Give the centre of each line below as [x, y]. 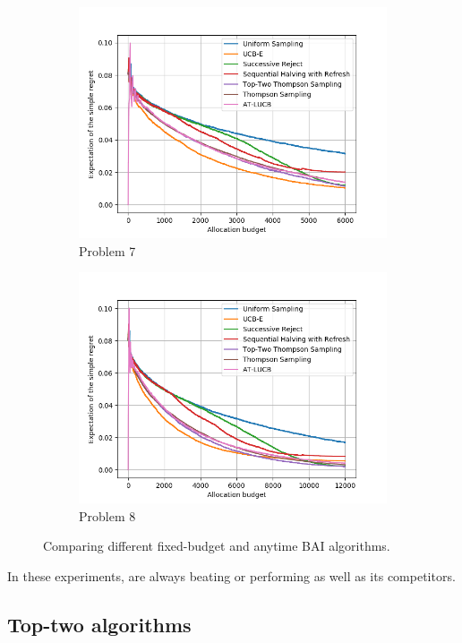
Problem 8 [107, 515]
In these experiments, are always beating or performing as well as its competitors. [231, 575]
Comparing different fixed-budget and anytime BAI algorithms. [217, 546]
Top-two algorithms [99, 624]
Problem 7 [107, 250]
